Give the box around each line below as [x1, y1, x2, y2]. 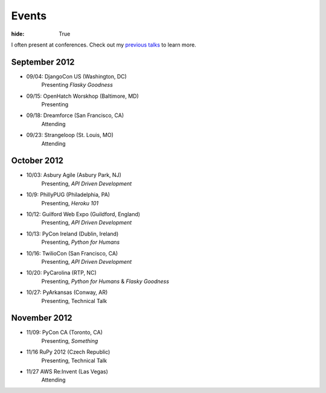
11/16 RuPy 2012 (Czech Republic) [26, 348, 110, 356]
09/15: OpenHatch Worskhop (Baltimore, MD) [26, 92, 139, 100]
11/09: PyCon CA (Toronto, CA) [26, 329, 103, 336]
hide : [11, 30, 25, 37]
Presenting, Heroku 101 [41, 199, 99, 206]
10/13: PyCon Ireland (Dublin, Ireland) [26, 230, 119, 237]
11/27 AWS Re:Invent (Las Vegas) [26, 368, 109, 375]
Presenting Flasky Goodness [41, 81, 113, 89]
